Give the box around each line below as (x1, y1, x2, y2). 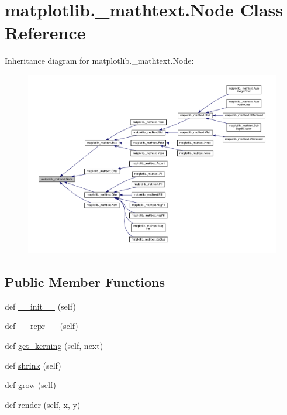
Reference (5, 20, 86, 44)
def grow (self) (5, 379, 57, 391)
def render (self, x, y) (5, 398, 81, 410)
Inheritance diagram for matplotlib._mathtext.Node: (5, 54, 194, 67)
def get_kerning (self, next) (5, 339, 103, 351)
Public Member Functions (5, 272, 165, 290)
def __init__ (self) (5, 300, 76, 312)
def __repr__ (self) (5, 320, 78, 332)
